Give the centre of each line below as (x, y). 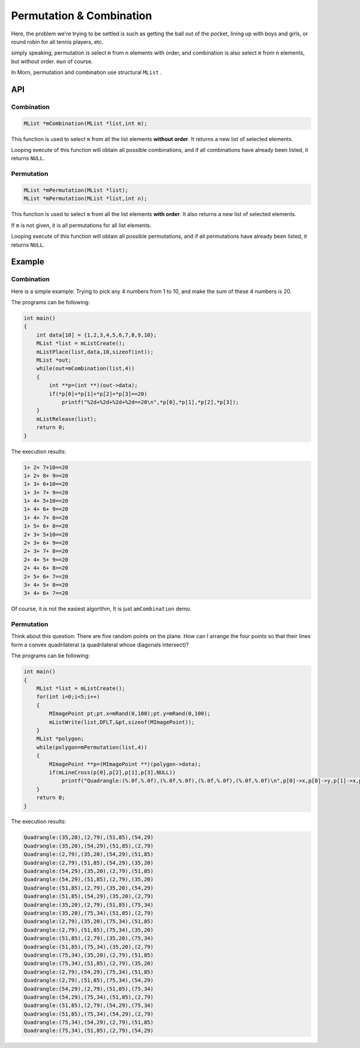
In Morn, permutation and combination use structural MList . (86, 73)
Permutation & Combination (82, 16)
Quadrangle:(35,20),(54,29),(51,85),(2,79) (89, 846)
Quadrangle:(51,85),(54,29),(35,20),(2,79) (89, 896)
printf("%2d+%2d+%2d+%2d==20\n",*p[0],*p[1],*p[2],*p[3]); (150, 402)
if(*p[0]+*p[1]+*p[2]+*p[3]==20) (98, 394)
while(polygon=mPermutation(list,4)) (92, 747)
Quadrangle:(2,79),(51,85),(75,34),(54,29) (89, 980)
